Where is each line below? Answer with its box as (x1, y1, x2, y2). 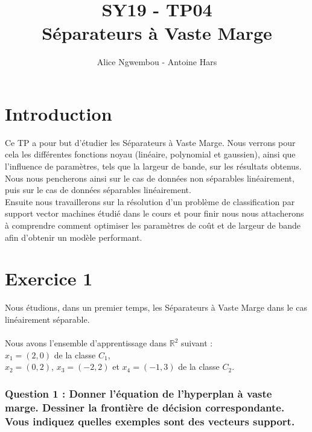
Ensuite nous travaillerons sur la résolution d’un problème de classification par (5, 195, 295, 208)
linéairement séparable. (5, 313, 90, 325)
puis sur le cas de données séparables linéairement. (5, 183, 191, 196)
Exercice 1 (5, 266, 93, 291)
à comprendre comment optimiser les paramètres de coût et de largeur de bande (5, 219, 301, 231)
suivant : (181, 337, 213, 349)
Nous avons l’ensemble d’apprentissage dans (5, 337, 167, 349)
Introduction (5, 101, 112, 125)
